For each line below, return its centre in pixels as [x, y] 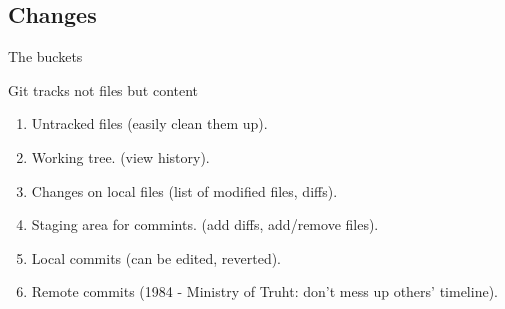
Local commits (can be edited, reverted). [156, 257]
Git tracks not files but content [103, 89]
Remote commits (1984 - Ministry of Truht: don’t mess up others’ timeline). [264, 291]
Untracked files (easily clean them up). [149, 123]
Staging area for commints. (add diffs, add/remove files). [205, 224]
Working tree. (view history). [120, 156]
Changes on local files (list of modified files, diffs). [184, 190]
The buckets [45, 56]
